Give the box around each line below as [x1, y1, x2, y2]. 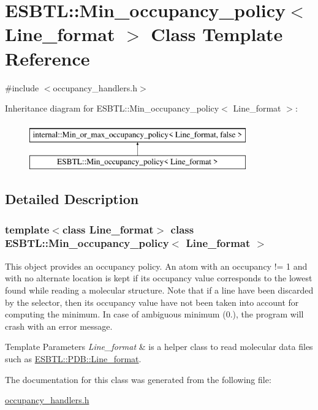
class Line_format [62, 221, 154, 237]
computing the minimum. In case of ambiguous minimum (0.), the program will [5, 308, 304, 321]
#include [5, 81, 39, 94]
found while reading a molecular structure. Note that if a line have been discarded [5, 283, 314, 296]
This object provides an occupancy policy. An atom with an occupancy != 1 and [5, 259, 308, 272]
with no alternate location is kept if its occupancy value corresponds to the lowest [5, 271, 312, 284]
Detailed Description [5, 189, 139, 208]
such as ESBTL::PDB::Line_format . [5, 352, 142, 365]
